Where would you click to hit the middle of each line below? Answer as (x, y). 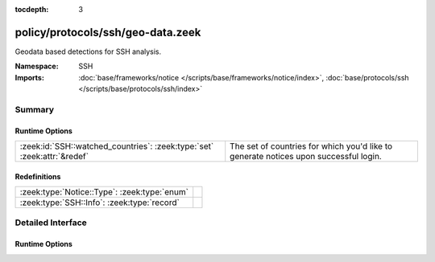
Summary (35, 109)
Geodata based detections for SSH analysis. (88, 51)
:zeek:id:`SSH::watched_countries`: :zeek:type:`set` (117, 146)
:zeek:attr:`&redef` (54, 157)
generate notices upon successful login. (306, 157)
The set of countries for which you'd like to (311, 146)
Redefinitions (38, 176)
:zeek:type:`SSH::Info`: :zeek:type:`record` (100, 203)
